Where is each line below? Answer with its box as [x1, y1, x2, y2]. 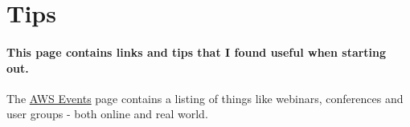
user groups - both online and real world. [6, 105, 208, 122]
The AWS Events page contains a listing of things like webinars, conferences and [6, 89, 404, 106]
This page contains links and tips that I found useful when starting [6, 43, 387, 60]
